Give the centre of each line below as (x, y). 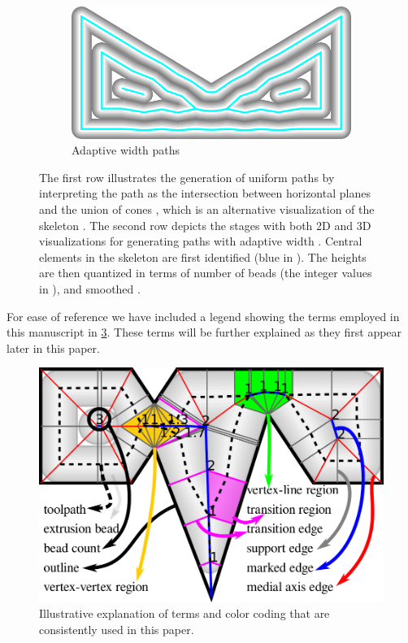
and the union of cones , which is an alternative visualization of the (207, 209)
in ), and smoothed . (90, 288)
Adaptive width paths (126, 150)
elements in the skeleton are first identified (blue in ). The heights (203, 256)
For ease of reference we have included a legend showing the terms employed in (203, 316)
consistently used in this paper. (117, 629)
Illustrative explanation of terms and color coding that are (184, 613)
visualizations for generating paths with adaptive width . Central (201, 241)
